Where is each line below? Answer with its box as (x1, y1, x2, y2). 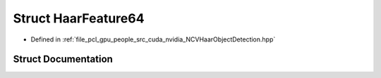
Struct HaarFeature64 (13, 11, 145, 26)
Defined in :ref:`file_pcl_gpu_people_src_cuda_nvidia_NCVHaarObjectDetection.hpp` (30, 35, 276, 44)
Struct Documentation (13, 53, 113, 65)
